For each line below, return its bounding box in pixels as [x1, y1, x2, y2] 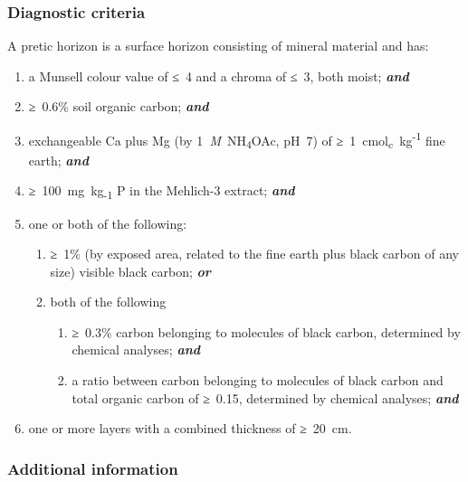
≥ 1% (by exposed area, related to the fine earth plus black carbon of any [50, 244, 459, 263]
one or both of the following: [28, 213, 187, 232]
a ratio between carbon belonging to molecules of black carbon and [72, 371, 444, 390]
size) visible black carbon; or [50, 261, 211, 280]
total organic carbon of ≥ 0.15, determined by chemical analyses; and [72, 388, 459, 407]
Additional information [7, 457, 178, 479]
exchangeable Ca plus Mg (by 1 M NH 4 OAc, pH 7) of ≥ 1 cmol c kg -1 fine [28, 128, 445, 152]
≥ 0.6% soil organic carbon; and [28, 97, 209, 116]
